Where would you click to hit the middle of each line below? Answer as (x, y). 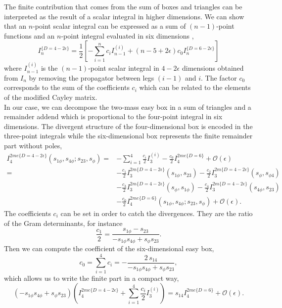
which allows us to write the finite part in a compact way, (92, 278)
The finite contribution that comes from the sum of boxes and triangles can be (123, 6)
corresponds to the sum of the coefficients (67, 87)
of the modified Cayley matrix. (51, 97)
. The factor (219, 77)
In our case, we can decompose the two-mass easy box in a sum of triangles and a (128, 107)
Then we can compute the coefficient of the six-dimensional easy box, (109, 248)
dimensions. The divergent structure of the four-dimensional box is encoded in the (128, 126)
